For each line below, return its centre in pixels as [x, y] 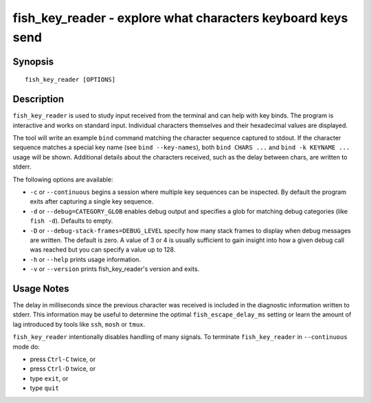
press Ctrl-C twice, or [63, 359]
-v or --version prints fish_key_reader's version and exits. [115, 269]
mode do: [26, 347]
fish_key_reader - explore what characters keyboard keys [180, 18]
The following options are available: [63, 179]
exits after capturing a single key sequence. [92, 201]
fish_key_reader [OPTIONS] [70, 80]
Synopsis [33, 62]
